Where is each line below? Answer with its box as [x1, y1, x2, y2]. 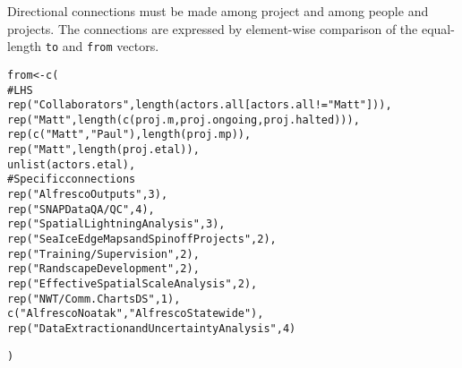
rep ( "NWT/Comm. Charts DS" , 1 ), [7, 292, 181, 305]
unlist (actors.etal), [7, 158, 136, 171]
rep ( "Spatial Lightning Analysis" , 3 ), [7, 218, 226, 231]
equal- [421, 19, 455, 38]
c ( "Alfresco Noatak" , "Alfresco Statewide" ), [7, 307, 264, 321]
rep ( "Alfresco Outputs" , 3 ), [7, 188, 168, 201]
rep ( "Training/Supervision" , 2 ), [7, 247, 200, 261]
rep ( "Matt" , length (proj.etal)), [7, 143, 200, 157]
